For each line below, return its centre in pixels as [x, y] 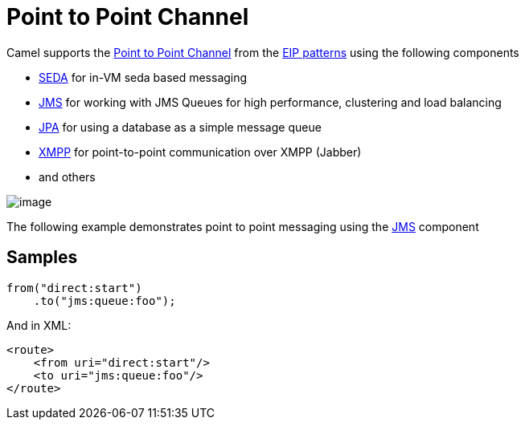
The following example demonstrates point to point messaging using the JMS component [243, 226]
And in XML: [39, 325]
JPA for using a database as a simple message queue [180, 127]
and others [67, 176]
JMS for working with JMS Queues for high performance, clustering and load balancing [270, 102]
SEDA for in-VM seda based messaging [143, 77]
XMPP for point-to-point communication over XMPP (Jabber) [200, 152]
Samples [42, 258]
